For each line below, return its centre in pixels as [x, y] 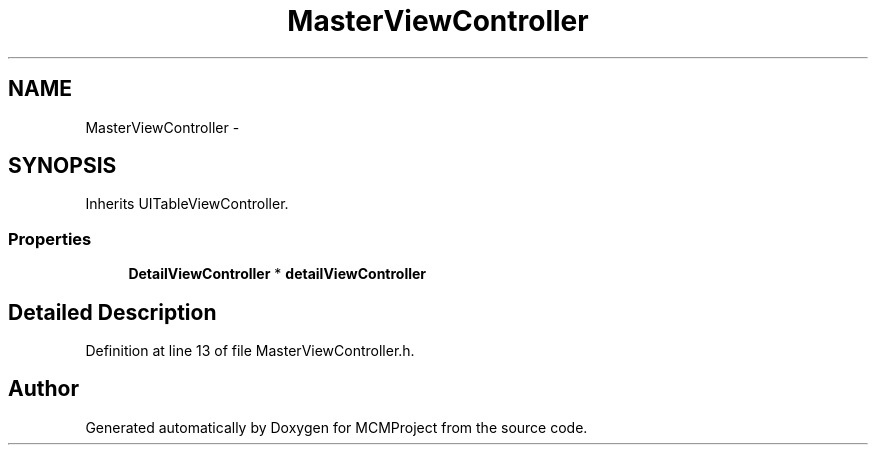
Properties [50, 238]
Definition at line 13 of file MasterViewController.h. [250, 351]
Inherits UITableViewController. [187, 204]
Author [43, 389]
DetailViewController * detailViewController [277, 274]
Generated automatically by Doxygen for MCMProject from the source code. [336, 427]
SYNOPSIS [62, 166]
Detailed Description [112, 312]
